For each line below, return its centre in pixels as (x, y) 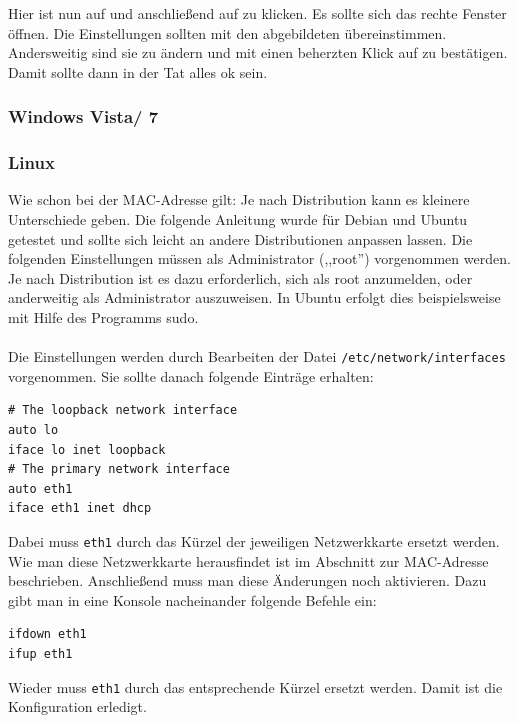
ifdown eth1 (47, 634)
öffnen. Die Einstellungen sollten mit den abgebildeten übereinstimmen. (227, 32)
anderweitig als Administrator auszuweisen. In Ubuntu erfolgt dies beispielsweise (254, 297)
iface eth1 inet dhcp (80, 508)
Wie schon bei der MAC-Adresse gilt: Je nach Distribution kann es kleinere (239, 199)
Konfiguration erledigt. (77, 706)
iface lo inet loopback (87, 449)
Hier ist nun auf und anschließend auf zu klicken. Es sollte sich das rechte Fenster (257, 13)
